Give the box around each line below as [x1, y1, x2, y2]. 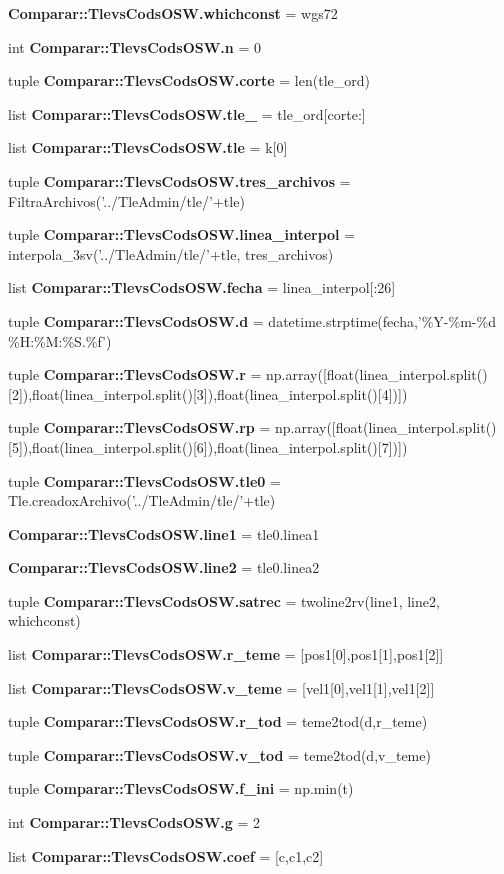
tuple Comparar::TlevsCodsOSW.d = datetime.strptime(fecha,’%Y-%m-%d [8, 310, 496, 331]
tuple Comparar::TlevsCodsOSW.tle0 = [8, 470, 281, 491]
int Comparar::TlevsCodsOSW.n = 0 [8, 36, 261, 57]
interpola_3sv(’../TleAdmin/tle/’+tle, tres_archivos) [8, 243, 334, 264]
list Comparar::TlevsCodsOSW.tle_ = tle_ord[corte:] [8, 103, 366, 124]
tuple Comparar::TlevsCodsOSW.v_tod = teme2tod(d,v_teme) [8, 744, 431, 765]
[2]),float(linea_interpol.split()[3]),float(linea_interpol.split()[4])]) [8, 383, 408, 404]
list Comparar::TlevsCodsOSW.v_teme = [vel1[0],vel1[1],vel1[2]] [8, 677, 435, 698]
